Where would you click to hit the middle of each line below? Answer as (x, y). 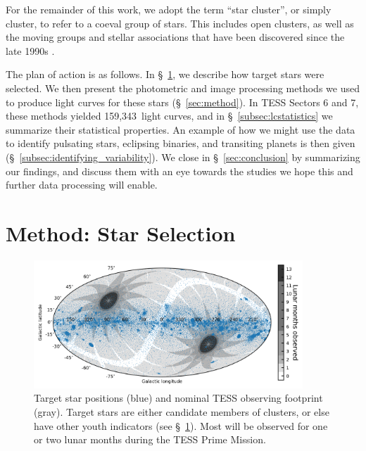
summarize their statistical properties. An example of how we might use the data (181, 129)
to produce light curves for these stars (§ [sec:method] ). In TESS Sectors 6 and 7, (182, 102)
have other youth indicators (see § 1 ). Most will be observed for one (181, 425)
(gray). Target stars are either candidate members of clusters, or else (182, 412)
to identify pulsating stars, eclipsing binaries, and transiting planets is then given (181, 143)
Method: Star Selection (121, 233)
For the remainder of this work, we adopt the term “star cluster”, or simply (169, 9)
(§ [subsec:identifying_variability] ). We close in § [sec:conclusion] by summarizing (183, 157)
